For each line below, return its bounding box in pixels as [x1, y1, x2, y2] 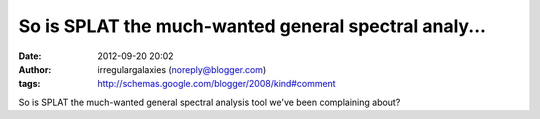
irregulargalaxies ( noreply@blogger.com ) [97, 63, 267, 75]
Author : [18, 63, 52, 75]
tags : [18, 78, 41, 90]
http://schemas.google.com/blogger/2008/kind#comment [97, 78, 336, 90]
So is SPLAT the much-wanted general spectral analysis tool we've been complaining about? [18, 96, 401, 108]
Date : [18, 50, 42, 62]
